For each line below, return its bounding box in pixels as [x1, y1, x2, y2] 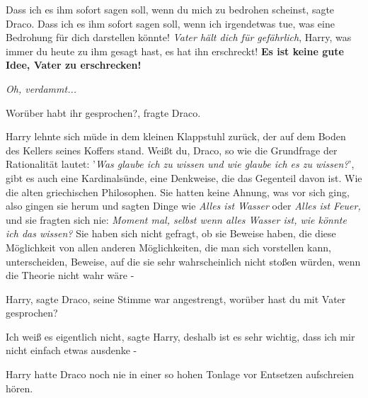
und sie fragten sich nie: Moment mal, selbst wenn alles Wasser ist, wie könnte [6, 212, 347, 227]
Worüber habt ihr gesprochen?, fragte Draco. [6, 105, 201, 120]
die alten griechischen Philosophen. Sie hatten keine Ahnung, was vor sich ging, [6, 184, 350, 199]
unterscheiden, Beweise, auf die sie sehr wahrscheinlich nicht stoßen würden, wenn [6, 254, 361, 268]
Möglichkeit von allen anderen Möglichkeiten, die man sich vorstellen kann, [6, 239, 331, 254]
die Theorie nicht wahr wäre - [6, 268, 134, 283]
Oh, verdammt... [6, 81, 77, 96]
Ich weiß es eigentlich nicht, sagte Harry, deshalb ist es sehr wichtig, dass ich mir [6, 329, 355, 343]
